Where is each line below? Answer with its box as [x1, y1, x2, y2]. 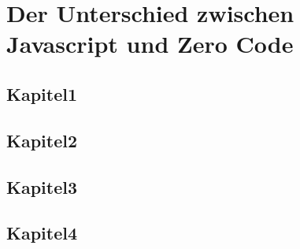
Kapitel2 [6, 128, 78, 152]
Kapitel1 [6, 81, 78, 106]
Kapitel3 [6, 174, 78, 199]
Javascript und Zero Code [6, 28, 294, 60]
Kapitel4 [6, 221, 78, 245]
